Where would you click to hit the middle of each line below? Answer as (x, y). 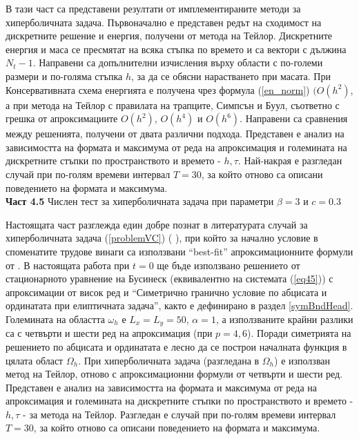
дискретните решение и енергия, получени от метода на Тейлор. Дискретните (169, 36)
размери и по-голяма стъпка (64, 76)
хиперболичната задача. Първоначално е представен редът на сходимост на (164, 22)
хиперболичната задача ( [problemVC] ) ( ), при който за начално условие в (162, 238)
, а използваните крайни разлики (284, 319)
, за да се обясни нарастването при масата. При (231, 76)
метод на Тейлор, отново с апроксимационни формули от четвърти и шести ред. (174, 374)
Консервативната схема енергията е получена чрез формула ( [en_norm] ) (158, 89)
